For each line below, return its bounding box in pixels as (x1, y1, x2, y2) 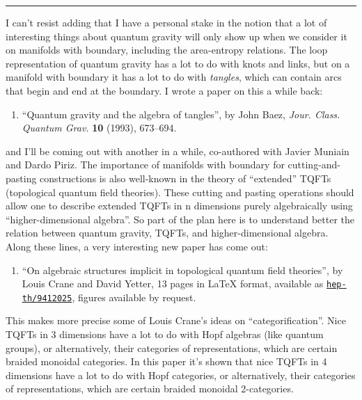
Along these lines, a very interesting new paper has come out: (6, 239, 268, 253)
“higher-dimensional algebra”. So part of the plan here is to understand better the (6, 211, 355, 226)
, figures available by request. (72, 289, 196, 304)
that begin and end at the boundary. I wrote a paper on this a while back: (6, 83, 323, 97)
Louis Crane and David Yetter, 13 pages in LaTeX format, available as (22, 276, 324, 291)
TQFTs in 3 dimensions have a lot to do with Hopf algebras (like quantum (6, 327, 324, 341)
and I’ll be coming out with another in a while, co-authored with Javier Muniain (6, 143, 349, 158)
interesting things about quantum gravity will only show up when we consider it (6, 29, 347, 43)
